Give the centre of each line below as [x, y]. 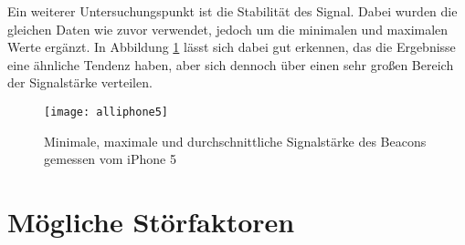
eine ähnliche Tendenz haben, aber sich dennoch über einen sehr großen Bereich [231, 64]
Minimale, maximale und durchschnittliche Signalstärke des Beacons [235, 141]
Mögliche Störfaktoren [151, 221]
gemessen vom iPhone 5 [110, 159]
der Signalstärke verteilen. [80, 82]
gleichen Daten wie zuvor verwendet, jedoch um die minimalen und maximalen [228, 29]
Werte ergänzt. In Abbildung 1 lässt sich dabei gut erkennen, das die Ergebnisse [232, 47]
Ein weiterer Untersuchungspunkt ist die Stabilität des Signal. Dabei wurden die [232, 11]
